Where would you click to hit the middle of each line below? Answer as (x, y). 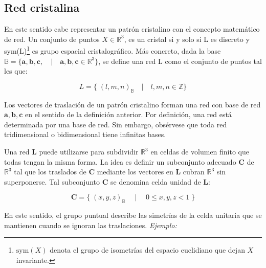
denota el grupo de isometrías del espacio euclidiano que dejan (147, 250)
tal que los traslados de (50, 172)
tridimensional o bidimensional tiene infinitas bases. (85, 134)
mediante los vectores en (135, 172)
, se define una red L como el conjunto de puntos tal (180, 61)
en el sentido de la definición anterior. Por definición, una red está (128, 114)
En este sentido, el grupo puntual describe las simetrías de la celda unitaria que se (133, 215)
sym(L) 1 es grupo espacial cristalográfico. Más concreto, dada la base (113, 50)
